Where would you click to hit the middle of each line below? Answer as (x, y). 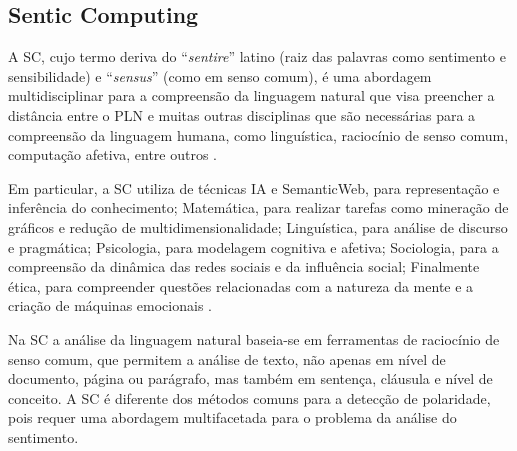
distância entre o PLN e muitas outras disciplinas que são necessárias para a (242, 114)
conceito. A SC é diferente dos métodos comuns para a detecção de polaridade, (249, 397)
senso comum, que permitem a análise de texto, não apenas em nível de (227, 358)
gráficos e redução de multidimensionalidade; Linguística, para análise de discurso (258, 226)
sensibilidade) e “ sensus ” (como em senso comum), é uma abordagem (220, 75)
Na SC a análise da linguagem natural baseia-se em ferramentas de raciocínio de (254, 338)
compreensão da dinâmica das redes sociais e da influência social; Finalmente (244, 266)
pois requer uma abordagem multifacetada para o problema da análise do (232, 417)
